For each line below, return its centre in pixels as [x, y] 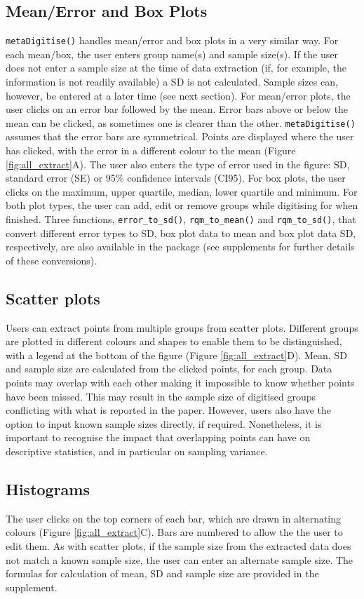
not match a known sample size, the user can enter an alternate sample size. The [180, 559]
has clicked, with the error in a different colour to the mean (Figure [151, 150]
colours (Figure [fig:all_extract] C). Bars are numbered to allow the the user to [174, 532]
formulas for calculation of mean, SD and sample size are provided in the [162, 573]
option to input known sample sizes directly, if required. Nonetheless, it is [164, 423]
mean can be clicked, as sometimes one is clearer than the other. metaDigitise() [181, 122]
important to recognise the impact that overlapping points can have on [158, 437]
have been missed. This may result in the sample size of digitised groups [161, 396]
